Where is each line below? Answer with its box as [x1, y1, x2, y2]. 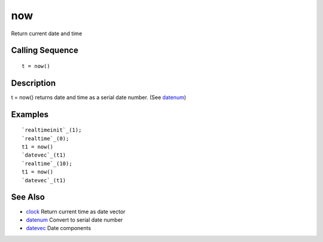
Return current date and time [11, 30, 83, 37]
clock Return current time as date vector [26, 208, 126, 215]
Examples [11, 109, 49, 120]
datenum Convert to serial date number [26, 216, 123, 223]
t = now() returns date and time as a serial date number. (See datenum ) [11, 93, 187, 101]
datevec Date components [26, 225, 92, 232]
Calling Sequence [11, 45, 79, 56]
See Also [11, 192, 45, 203]
